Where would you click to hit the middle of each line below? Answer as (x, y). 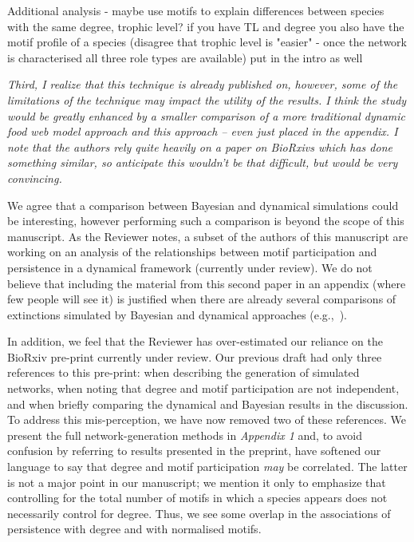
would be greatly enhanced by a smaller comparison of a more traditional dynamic (207, 115)
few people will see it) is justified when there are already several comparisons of (202, 299)
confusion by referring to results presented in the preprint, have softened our (194, 451)
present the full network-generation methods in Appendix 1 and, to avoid (185, 435)
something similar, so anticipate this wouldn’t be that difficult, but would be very (203, 162)
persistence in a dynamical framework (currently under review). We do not (190, 267)
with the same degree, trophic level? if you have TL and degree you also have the (206, 26)
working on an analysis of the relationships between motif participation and (192, 252)
